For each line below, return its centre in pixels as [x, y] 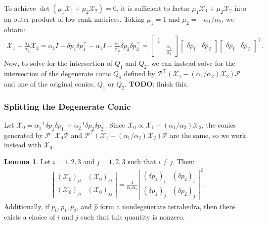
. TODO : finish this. [156, 84]
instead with [23, 145]
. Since [115, 125]
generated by [23, 135]
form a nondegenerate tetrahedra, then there [168, 206]
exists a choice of [30, 216]
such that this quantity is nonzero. [133, 216]
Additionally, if [27, 206]
